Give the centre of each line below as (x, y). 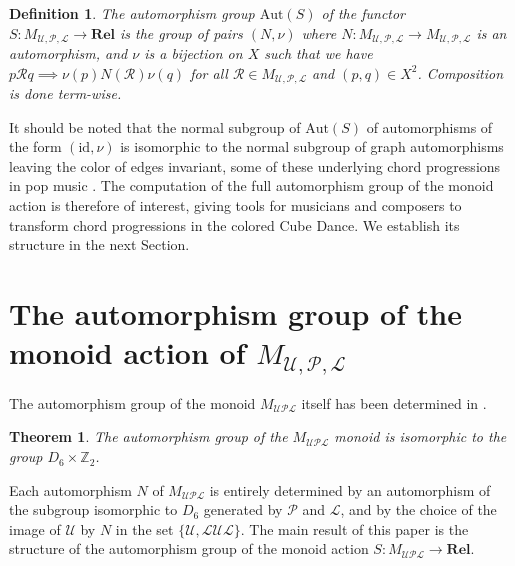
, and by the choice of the (418, 509)
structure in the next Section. (99, 244)
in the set (144, 528)
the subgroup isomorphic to (93, 509)
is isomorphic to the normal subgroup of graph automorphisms (312, 146)
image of (35, 528)
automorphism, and (68, 53)
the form (35, 146)
